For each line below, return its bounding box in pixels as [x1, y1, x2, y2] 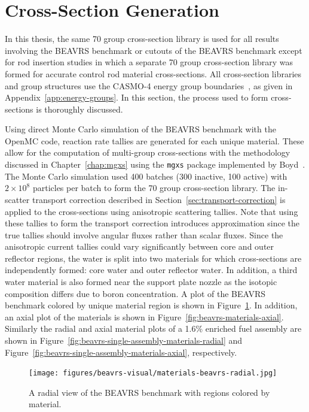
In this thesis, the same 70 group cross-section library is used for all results [5, 32, 279, 45]
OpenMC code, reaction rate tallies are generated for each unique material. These [5, 134, 304, 147]
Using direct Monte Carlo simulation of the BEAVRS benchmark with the [5, 123, 276, 135]
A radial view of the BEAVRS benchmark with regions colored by [29, 386, 270, 398]
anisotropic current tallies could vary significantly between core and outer [5, 240, 274, 253]
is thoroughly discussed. [36, 102, 123, 115]
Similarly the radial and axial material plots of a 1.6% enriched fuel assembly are [5, 322, 302, 335]
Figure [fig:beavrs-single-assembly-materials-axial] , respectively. [5, 346, 237, 358]
